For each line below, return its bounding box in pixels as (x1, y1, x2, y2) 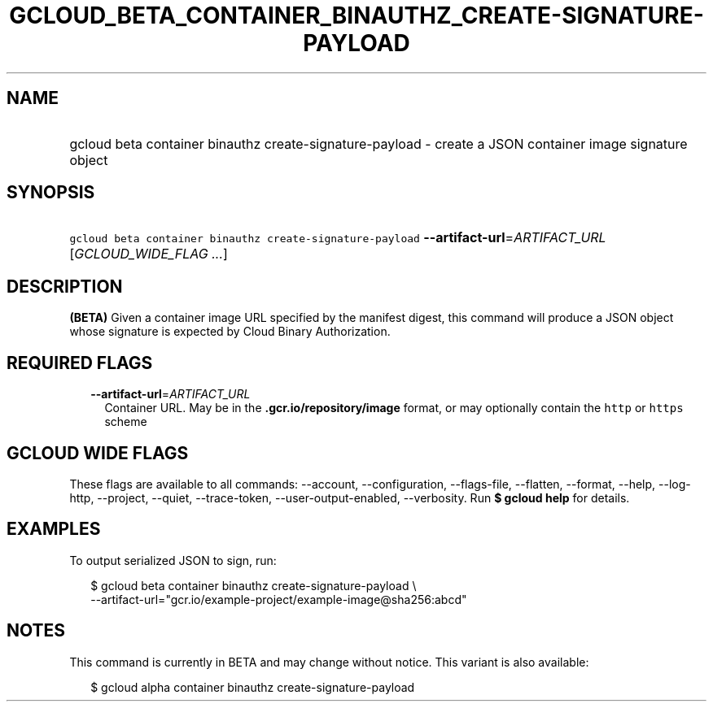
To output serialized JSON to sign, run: (69, 553, 277, 567)
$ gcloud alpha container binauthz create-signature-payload (90, 680, 415, 694)
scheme (104, 415, 147, 429)
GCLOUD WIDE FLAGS (7, 442, 189, 463)
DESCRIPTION (7, 276, 123, 297)
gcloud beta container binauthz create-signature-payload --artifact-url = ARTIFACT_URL (69, 229, 606, 246)
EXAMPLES (7, 519, 101, 540)
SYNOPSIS (7, 182, 95, 203)
